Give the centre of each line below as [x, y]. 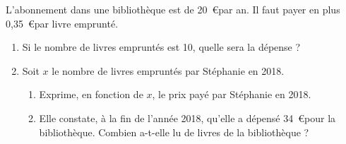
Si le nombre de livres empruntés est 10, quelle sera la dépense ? [161, 47]
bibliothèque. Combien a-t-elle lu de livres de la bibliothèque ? [174, 132]
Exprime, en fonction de [91, 94]
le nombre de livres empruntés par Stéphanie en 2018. [168, 70]
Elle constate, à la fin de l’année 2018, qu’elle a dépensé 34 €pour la [187, 118]
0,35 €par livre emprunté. [62, 23]
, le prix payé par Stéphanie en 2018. [232, 94]
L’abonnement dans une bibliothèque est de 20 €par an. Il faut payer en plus [173, 9]
